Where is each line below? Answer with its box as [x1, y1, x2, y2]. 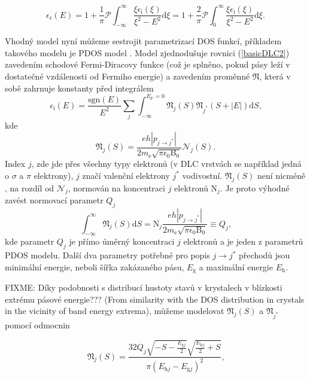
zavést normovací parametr [5, 194, 104, 206]
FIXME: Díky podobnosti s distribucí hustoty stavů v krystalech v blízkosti [5, 281, 282, 294]
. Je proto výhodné [220, 181, 290, 194]
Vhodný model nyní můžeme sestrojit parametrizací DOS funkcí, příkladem [5, 35, 282, 47]
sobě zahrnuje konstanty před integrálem [5, 81, 154, 94]
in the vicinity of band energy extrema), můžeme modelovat [5, 304, 224, 317]
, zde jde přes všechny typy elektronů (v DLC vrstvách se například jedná [31, 157, 302, 170]
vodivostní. [182, 169, 223, 181]
